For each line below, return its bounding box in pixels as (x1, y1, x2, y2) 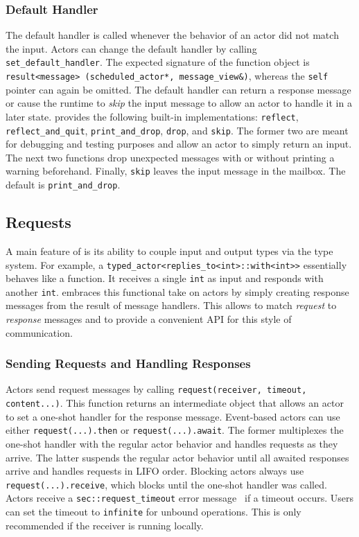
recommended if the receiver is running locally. (6, 518, 204, 532)
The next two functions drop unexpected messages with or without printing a (6, 150, 335, 164)
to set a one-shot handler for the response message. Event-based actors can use (6, 409, 340, 423)
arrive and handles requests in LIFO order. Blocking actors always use (6, 464, 304, 478)
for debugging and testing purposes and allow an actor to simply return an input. (6, 137, 352, 151)
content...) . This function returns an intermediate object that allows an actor (6, 396, 344, 410)
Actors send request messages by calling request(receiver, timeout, (6, 382, 307, 396)
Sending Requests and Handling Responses (6, 355, 251, 372)
